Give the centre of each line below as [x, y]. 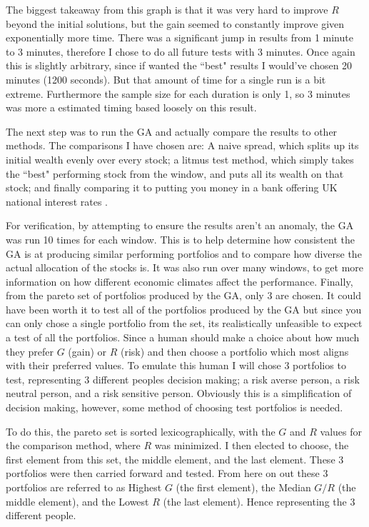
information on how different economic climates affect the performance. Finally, [180, 281]
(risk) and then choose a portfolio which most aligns [235, 351]
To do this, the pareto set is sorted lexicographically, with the [141, 431]
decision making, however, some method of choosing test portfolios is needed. [175, 407]
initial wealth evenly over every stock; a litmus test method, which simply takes [180, 159]
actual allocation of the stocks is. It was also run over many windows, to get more [185, 267]
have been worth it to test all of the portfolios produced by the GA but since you [184, 309]
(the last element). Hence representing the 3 [259, 501]
